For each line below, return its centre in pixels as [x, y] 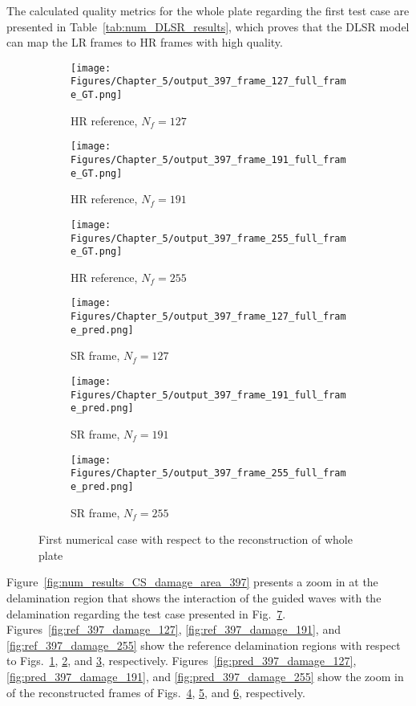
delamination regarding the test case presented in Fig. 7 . [146, 613]
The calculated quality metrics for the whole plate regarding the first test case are [208, 10]
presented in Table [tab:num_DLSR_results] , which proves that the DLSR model [208, 26]
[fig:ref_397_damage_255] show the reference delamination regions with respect [204, 645]
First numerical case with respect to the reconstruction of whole [196, 539]
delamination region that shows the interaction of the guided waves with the [194, 597]
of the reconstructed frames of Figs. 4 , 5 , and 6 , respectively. [156, 692]
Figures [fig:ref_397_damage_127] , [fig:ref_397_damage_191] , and [174, 629]
